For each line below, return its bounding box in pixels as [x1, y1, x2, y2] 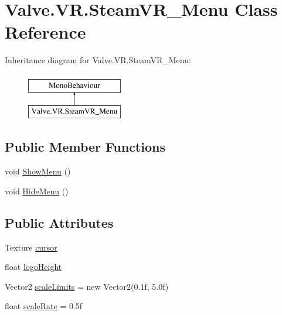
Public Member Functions [5, 138, 165, 156]
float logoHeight [5, 261, 62, 273]
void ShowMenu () [5, 165, 71, 177]
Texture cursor [5, 241, 57, 253]
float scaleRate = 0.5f [5, 300, 83, 312]
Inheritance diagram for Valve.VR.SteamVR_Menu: [5, 54, 191, 66]
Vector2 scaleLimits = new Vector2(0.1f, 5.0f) [5, 280, 169, 292]
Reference [5, 20, 86, 44]
